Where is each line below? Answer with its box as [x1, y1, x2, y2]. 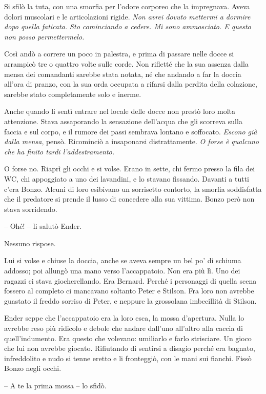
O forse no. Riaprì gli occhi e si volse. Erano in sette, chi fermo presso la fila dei [4, 163, 255, 174]
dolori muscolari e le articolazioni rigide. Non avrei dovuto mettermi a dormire [4, 11, 251, 22]
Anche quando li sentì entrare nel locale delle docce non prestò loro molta [4, 106, 236, 116]
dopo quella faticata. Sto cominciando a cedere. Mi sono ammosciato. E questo [4, 21, 251, 32]
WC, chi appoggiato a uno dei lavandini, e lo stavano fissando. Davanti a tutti [4, 173, 250, 184]
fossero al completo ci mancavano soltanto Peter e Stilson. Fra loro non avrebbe [4, 285, 254, 296]
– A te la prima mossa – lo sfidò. [4, 380, 107, 390]
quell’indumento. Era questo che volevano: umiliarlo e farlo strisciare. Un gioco [4, 332, 252, 343]
